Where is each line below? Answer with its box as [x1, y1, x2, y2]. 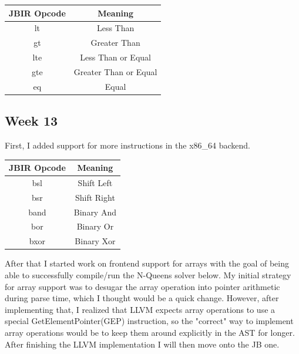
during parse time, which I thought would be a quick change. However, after [5, 292, 279, 304]
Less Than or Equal [80, 51, 151, 63]
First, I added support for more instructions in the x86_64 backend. [5, 139, 251, 151]
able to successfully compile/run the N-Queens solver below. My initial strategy [5, 269, 291, 281]
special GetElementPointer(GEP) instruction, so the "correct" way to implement [5, 315, 294, 327]
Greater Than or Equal [73, 65, 157, 77]
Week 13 [5, 112, 58, 130]
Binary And [73, 205, 116, 218]
